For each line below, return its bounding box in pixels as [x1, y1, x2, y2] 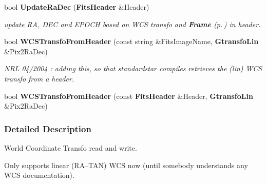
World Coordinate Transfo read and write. [4, 142, 137, 153]
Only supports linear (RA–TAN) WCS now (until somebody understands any [4, 159, 248, 170]
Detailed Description [4, 122, 91, 135]
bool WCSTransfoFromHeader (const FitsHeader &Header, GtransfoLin [4, 90, 253, 101]
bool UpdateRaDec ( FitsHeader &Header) [4, 2, 149, 12]
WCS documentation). [4, 170, 74, 180]
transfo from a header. [4, 73, 74, 84]
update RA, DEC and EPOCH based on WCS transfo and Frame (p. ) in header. [4, 18, 261, 29]
